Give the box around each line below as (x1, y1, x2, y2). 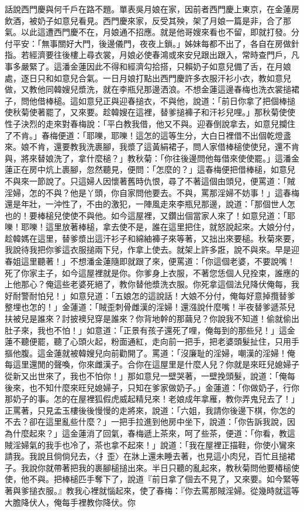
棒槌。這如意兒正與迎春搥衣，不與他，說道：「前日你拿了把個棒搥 (45, 94, 295, 106)
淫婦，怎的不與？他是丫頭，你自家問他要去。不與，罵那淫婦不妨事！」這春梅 (5, 186, 299, 198)
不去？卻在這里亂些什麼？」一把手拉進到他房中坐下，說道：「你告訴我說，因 (5, 415, 295, 428)
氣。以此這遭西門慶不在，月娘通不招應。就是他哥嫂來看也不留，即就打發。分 (5, 26, 299, 38)
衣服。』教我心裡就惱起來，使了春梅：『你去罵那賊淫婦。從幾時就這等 (37, 484, 299, 496)
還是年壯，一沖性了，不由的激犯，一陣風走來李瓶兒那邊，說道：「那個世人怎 (5, 198, 295, 210)
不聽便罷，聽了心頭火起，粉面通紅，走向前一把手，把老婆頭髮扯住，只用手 (12, 335, 299, 348)
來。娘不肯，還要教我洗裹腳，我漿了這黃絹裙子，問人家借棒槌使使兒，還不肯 (5, 140, 299, 153)
